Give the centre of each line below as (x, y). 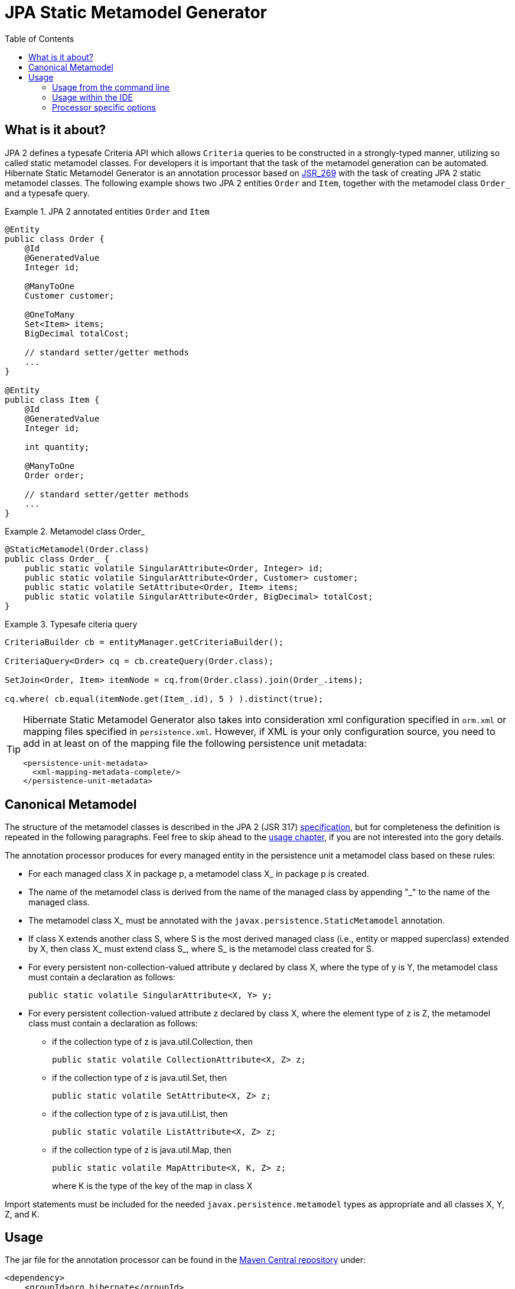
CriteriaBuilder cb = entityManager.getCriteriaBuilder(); (144, 642)
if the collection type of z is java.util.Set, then (140, 1078)
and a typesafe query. (47, 193)
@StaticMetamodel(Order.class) (77, 549)
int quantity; (57, 447)
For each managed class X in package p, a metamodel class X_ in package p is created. (199, 874)
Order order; (54, 475)
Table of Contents (40, 38)
